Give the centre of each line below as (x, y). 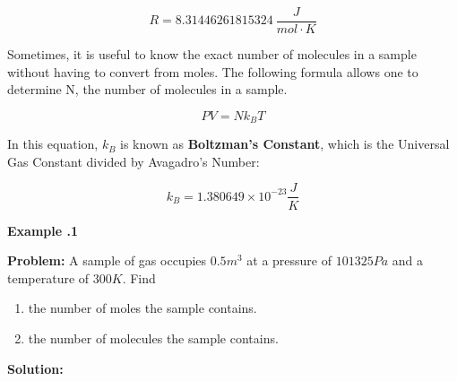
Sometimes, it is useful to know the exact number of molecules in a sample (212, 54)
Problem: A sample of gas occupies (107, 260)
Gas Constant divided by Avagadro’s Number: (134, 161)
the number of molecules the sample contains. (153, 338)
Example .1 (43, 230)
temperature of (48, 277)
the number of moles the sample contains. (142, 308)
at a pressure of (289, 260)
